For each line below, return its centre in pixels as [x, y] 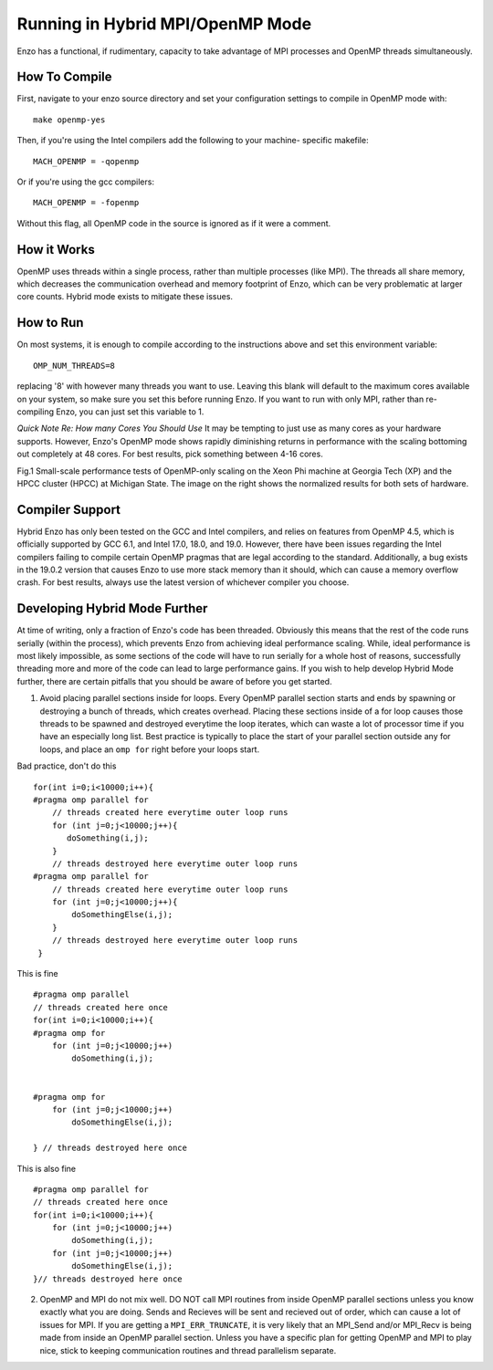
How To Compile [65, 77]
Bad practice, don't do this [67, 766]
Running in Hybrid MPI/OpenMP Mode [164, 24]
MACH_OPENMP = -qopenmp [86, 161]
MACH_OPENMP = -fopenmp [86, 203]
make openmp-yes [69, 120]
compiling [36, 412]
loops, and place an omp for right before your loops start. [150, 749]
